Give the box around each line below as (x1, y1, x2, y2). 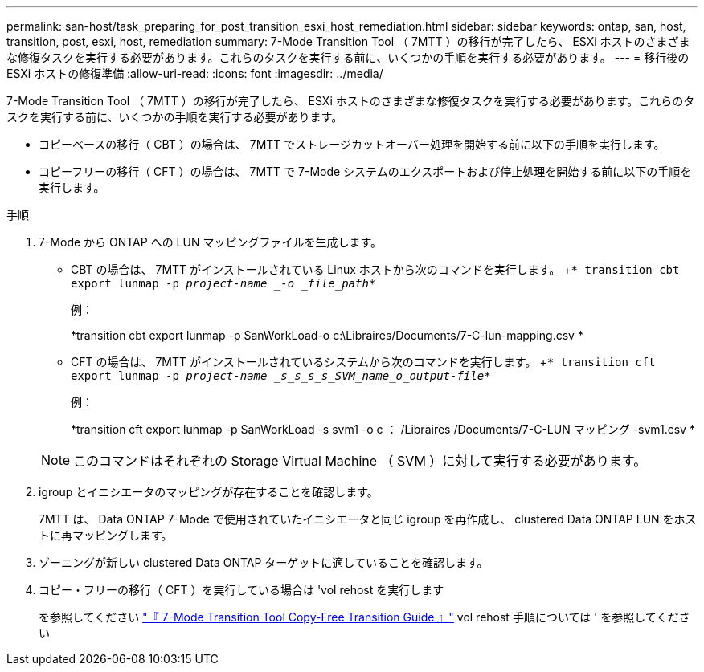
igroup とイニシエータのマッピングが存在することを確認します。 (39, 485, 379, 499)
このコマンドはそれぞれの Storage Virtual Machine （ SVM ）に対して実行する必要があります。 (73, 453, 647, 469)
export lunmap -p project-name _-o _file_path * (71, 277, 376, 290)
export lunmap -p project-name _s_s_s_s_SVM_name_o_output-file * (71, 369, 491, 382)
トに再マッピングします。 (39, 528, 173, 542)
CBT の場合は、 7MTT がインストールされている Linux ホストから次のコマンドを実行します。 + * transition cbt (71, 263, 680, 276)
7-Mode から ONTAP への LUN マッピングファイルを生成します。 (39, 235, 383, 249)
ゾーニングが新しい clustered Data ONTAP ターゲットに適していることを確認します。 (39, 556, 489, 569)
